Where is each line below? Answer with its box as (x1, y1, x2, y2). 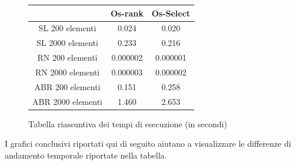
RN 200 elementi (37, 51, 98, 64)
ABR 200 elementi (34, 80, 101, 93)
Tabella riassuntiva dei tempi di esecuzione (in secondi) (28, 117, 227, 130)
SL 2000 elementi (36, 37, 98, 49)
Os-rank (110, 6, 144, 19)
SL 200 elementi (38, 22, 97, 34)
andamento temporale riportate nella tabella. (5, 148, 167, 161)
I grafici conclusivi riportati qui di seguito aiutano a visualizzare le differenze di (5, 137, 291, 150)
